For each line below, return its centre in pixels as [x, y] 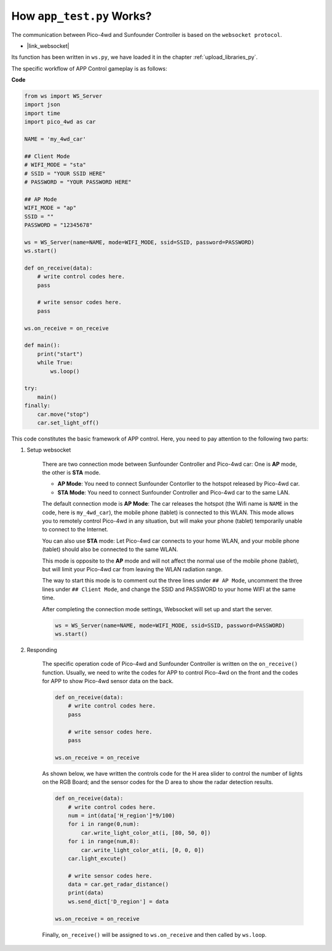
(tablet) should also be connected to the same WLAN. [110, 549]
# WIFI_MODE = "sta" [55, 165]
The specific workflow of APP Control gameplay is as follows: [89, 68]
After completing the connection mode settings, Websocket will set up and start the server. [157, 609]
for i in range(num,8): [104, 841]
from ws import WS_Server [63, 96]
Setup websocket [49, 450]
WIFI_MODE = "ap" [50, 208]
